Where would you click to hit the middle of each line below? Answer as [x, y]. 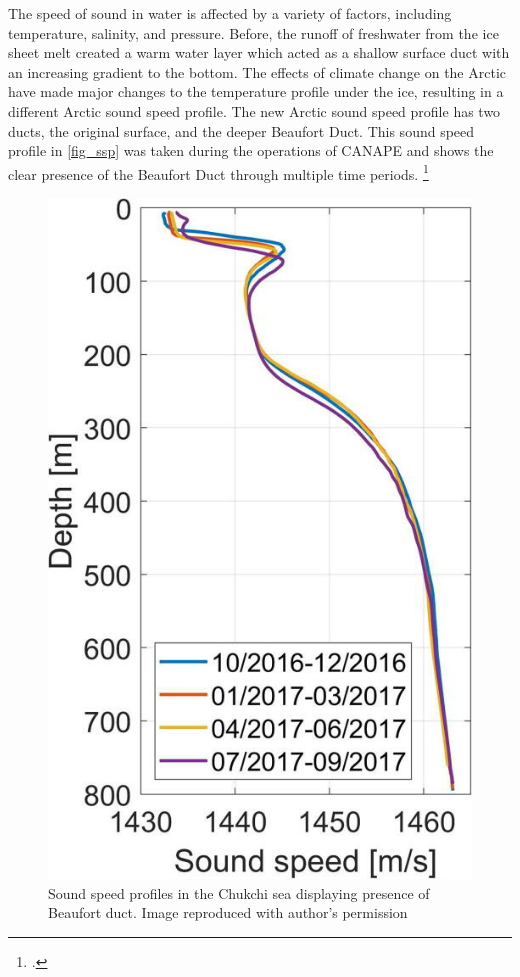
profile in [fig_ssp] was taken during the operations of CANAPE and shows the [251, 150]
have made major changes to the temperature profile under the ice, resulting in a [256, 91]
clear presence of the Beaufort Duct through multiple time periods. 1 [218, 172]
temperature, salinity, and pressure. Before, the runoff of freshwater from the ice [253, 32]
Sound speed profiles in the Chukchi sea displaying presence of [239, 892]
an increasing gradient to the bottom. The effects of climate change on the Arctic [257, 71]
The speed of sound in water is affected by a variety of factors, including [230, 13]
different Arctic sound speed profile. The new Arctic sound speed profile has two [254, 110]
